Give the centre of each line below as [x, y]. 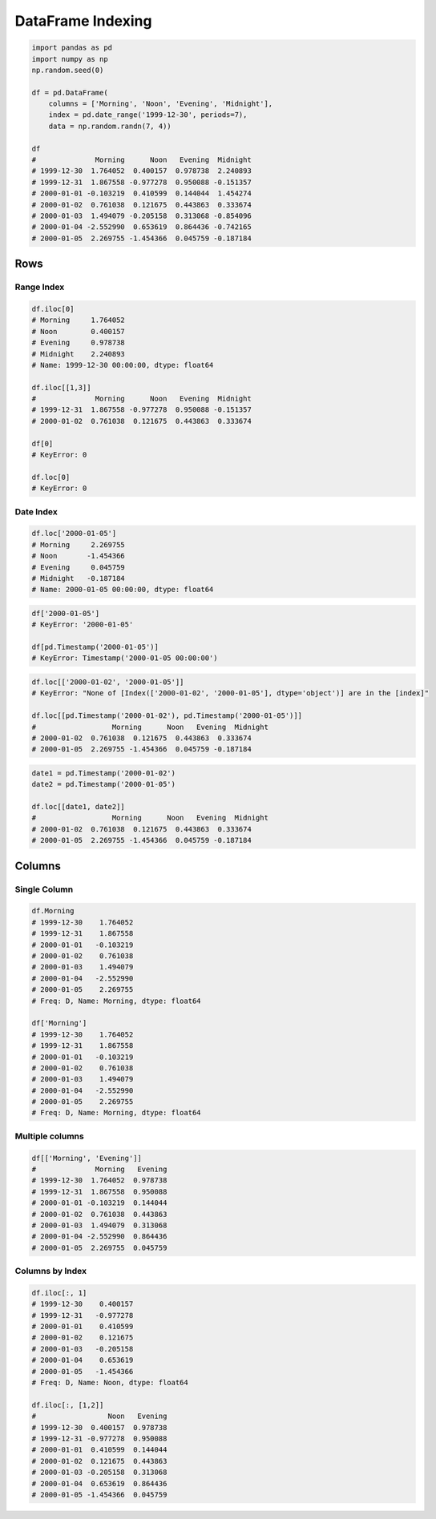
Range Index [40, 287]
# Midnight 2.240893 [79, 354]
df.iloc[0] [53, 309]
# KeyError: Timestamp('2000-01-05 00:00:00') [125, 658]
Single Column [44, 889]
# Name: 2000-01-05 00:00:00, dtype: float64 [123, 590]
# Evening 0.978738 [79, 343]
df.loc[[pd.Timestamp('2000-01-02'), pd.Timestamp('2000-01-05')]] [167, 716]
